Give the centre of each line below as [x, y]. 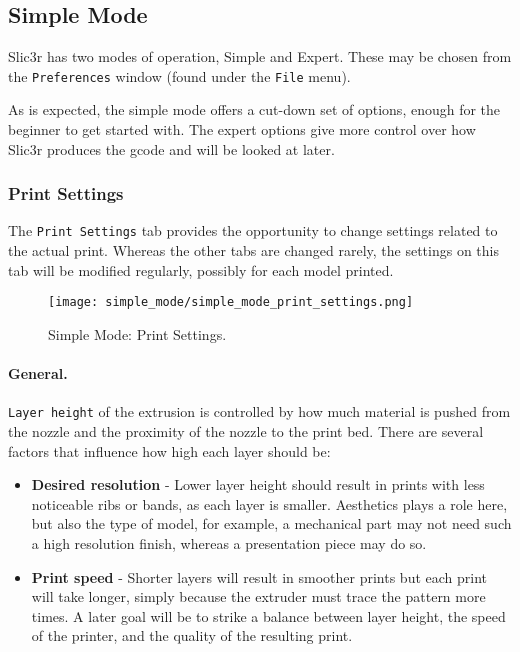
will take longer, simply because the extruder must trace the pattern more [258, 596]
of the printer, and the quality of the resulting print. [192, 635]
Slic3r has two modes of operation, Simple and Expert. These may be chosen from [260, 56]
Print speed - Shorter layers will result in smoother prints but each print [259, 576]
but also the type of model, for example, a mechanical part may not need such [271, 523]
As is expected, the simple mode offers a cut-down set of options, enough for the [254, 109]
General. [38, 373]
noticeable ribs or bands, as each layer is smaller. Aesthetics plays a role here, [269, 503]
